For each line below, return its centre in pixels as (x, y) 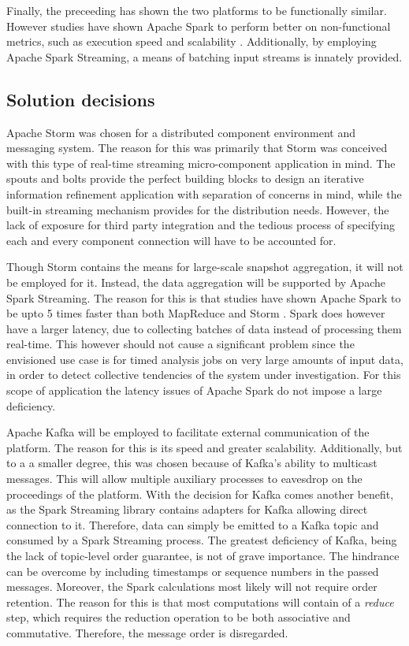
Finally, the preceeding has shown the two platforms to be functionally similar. (197, 10)
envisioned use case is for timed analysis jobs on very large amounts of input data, (205, 359)
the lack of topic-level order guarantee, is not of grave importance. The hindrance (203, 556)
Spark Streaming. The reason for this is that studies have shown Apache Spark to (204, 297)
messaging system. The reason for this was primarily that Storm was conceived (197, 148)
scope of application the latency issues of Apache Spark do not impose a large (194, 390)
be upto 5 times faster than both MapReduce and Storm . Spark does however (196, 313)
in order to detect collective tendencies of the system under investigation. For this (204, 375)
